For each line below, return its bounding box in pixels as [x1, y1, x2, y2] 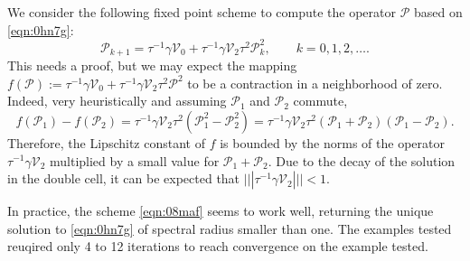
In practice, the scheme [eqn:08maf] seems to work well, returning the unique [7, 201, 434, 220]
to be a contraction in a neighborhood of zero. [187, 73, 443, 92]
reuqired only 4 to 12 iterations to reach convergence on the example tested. [7, 237, 428, 256]
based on [414, 3, 463, 21]
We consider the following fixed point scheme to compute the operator [7, 3, 396, 21]
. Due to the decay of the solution [268, 151, 456, 170]
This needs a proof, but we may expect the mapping [7, 56, 297, 75]
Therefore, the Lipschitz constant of [7, 133, 205, 152]
